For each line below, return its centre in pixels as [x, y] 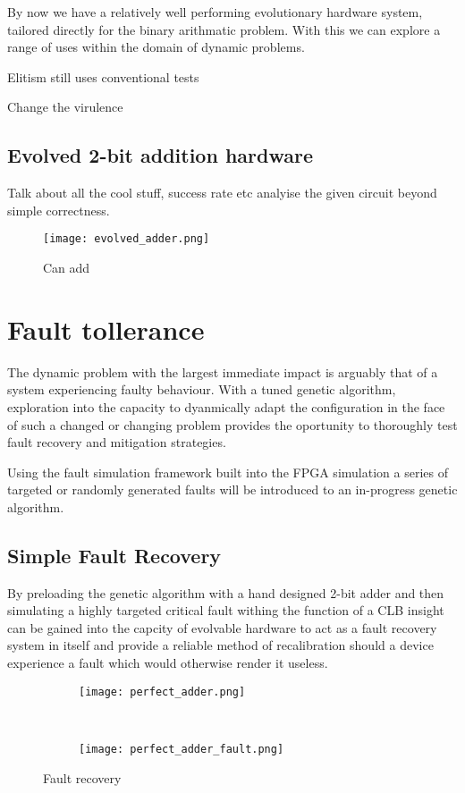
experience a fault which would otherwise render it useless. [168, 663]
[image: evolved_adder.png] [127, 239]
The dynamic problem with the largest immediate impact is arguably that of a [223, 371]
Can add [67, 268]
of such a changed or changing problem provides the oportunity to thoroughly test [232, 424]
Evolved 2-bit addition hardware [160, 155]
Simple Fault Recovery [114, 555]
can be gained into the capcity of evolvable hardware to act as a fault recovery [222, 627]
